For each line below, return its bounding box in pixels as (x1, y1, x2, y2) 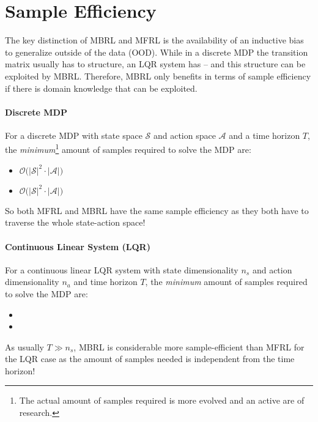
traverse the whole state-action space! (5, 216, 146, 229)
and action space (153, 128, 216, 141)
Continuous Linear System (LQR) (5, 240, 150, 253)
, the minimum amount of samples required (145, 275, 308, 288)
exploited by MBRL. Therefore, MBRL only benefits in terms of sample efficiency (5, 69, 311, 82)
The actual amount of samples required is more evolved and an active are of (19, 394, 305, 407)
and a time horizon (229, 128, 300, 141)
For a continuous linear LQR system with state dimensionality (5, 263, 239, 276)
